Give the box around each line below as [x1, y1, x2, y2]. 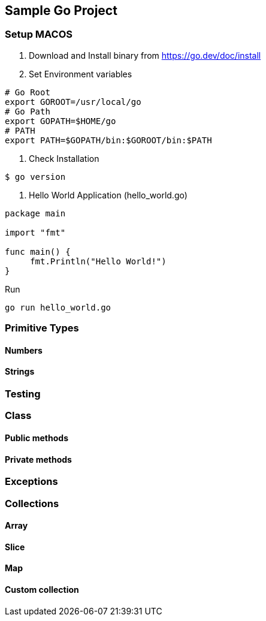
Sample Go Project [5, 3, 117, 18]
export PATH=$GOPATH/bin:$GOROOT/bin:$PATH [5, 135, 212, 145]
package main [5, 208, 66, 218]
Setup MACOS [5, 28, 73, 41]
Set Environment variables [29, 68, 132, 79]
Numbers [5, 345, 43, 355]
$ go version [5, 171, 66, 182]
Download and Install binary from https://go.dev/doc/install [29, 50, 261, 61]
